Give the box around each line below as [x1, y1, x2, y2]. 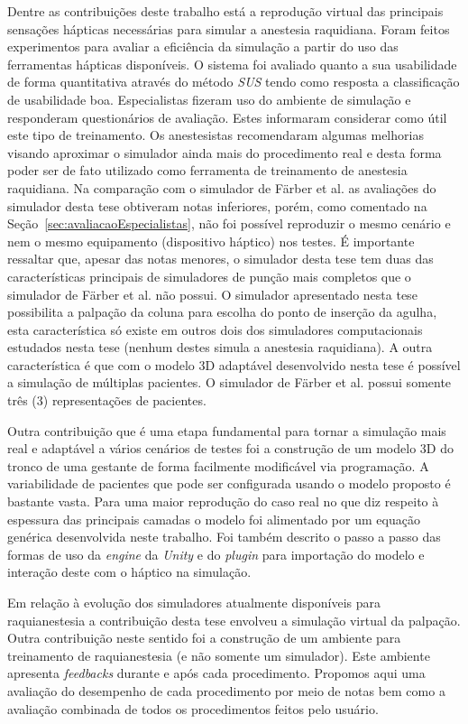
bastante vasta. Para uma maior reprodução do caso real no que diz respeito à [7, 492, 439, 511]
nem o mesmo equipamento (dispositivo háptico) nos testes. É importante [7, 231, 415, 250]
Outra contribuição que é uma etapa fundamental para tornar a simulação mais [7, 421, 446, 440]
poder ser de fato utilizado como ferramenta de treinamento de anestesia [7, 161, 408, 180]
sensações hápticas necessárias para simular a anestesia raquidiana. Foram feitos [7, 19, 450, 38]
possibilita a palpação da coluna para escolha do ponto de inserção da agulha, [7, 302, 437, 321]
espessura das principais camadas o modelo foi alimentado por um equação [7, 509, 420, 528]
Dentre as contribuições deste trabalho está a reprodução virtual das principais [7, 2, 444, 20]
